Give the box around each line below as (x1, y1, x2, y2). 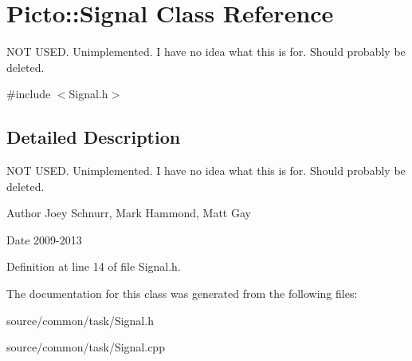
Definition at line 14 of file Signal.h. (6, 258, 181, 275)
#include (6, 85, 51, 102)
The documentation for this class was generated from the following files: (6, 285, 358, 302)
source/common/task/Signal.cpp (6, 339, 165, 355)
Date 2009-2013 (6, 231, 82, 248)
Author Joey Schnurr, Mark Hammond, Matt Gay (6, 204, 251, 221)
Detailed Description (6, 125, 181, 149)
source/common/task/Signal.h (6, 311, 154, 328)
